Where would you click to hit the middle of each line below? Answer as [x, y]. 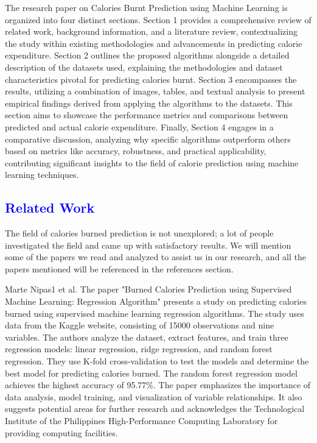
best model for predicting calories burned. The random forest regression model [151, 373]
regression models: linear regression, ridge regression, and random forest [139, 349]
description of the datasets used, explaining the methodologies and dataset [144, 67]
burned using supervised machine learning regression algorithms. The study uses [155, 313]
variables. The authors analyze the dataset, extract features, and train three [147, 337]
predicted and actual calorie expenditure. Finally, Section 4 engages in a [139, 126]
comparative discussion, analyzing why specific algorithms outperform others [148, 139]
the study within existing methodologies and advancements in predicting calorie [154, 43]
